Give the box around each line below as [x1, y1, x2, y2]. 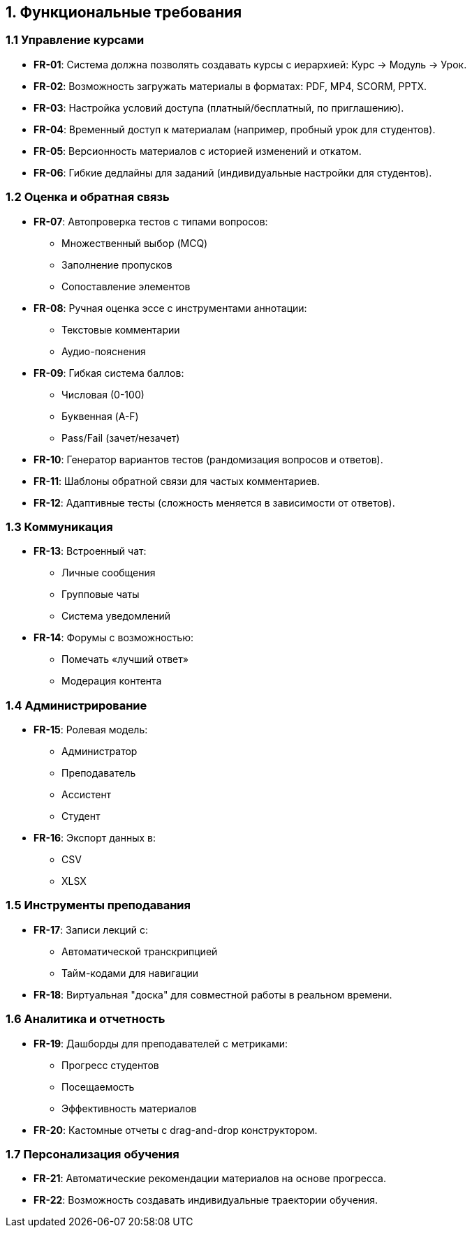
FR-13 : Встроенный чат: [34, 545, 147, 558]
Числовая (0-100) [61, 388, 145, 401]
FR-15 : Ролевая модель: [34, 724, 148, 736]
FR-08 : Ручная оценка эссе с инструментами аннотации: [34, 301, 307, 314]
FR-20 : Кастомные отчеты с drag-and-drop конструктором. [34, 1123, 318, 1136]
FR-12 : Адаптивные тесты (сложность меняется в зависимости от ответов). [34, 496, 395, 509]
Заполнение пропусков [61, 258, 172, 271]
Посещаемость [61, 1080, 135, 1093]
